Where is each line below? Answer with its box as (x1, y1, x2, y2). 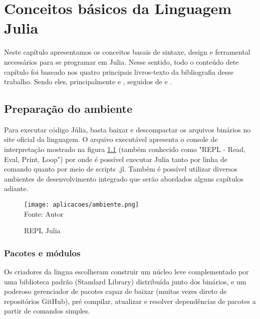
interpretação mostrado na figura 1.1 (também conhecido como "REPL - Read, (4, 144, 246, 154)
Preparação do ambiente (4, 101, 133, 116)
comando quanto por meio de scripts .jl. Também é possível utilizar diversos (4, 164, 237, 174)
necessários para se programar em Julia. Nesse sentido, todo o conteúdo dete (4, 56, 239, 67)
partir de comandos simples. (4, 305, 90, 316)
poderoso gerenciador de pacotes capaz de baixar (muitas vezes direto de (4, 286, 227, 296)
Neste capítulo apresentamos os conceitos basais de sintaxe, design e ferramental (4, 47, 250, 57)
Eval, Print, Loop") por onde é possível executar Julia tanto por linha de (4, 153, 227, 164)
